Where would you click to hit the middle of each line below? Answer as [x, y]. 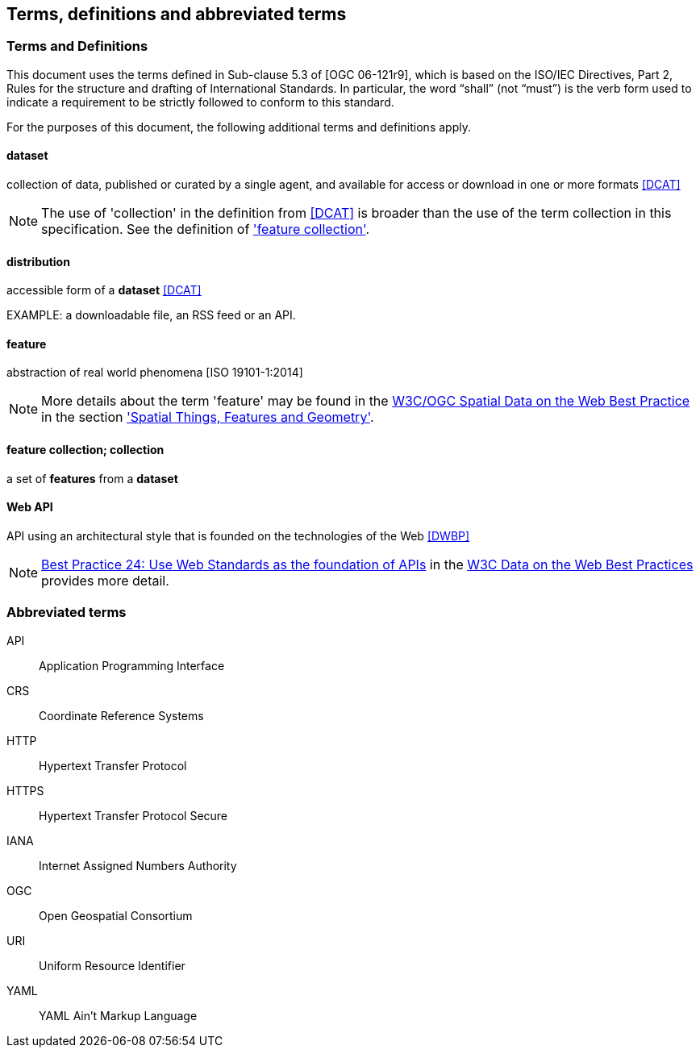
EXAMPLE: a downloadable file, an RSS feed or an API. [151, 315]
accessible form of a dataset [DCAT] [104, 290]
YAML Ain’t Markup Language [118, 1015]
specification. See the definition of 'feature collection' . [206, 229]
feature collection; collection [85, 450]
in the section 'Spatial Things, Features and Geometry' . [208, 417]
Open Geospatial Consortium [116, 915]
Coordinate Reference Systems [121, 715]
